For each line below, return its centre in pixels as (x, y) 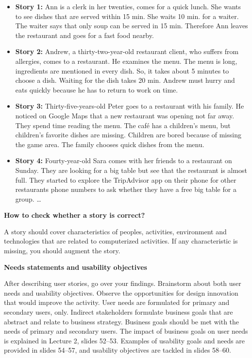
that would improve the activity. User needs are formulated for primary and (117, 302)
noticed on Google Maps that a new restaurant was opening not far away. (125, 115)
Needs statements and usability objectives (76, 267)
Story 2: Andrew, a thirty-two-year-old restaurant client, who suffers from (127, 51)
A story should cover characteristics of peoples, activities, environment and (115, 231)
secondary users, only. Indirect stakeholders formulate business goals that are (118, 312)
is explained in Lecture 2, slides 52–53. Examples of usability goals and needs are (125, 340)
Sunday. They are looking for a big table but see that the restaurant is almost (131, 170)
